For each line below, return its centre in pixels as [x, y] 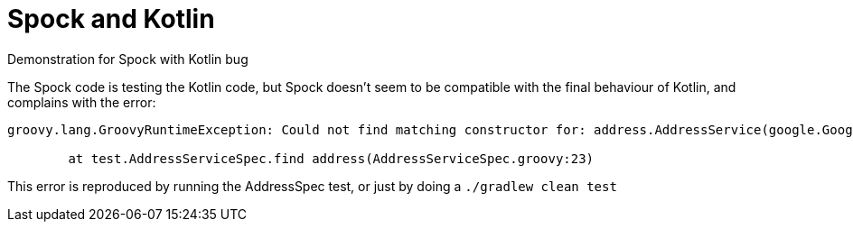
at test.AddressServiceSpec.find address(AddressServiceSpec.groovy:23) [331, 158]
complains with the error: [82, 102]
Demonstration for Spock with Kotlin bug [128, 59]
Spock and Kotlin [111, 19]
